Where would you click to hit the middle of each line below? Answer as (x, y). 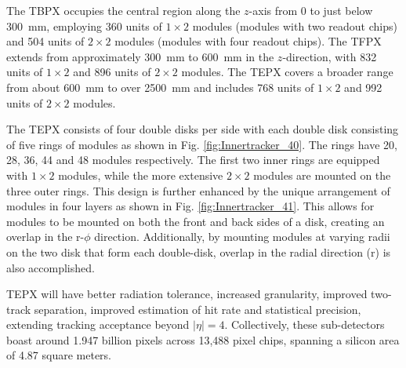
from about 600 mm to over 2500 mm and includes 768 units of (160, 87)
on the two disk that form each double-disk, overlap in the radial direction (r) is (199, 251)
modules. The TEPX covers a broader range (287, 72)
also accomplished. (51, 267)
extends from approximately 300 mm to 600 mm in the (140, 56)
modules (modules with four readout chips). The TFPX (248, 41)
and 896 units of (112, 72)
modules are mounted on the (322, 175)
